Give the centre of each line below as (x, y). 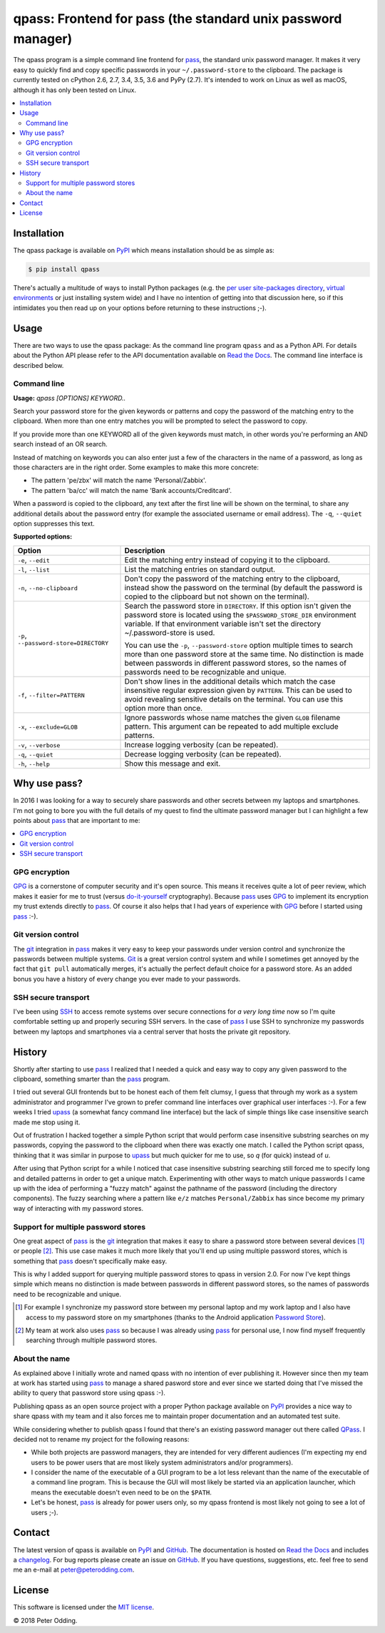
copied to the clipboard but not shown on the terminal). (217, 596)
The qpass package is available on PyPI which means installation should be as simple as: (144, 251)
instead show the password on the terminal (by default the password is (243, 587)
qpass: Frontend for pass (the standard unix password (178, 19)
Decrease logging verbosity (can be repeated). (203, 754)
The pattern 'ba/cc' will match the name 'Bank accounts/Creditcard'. (131, 490)
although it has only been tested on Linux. (75, 90)
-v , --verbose (39, 744)
